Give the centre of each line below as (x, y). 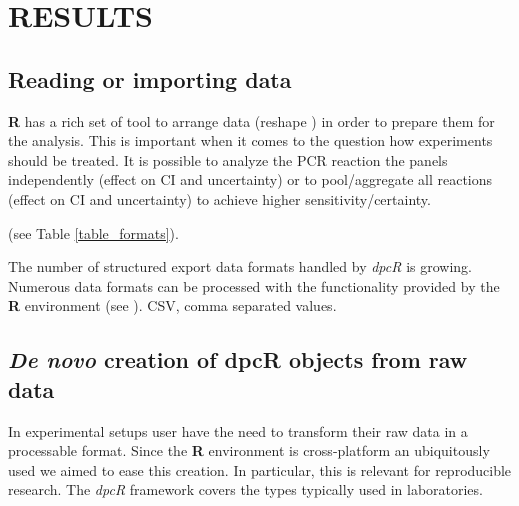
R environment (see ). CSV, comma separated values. (172, 305)
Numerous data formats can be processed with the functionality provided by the (254, 285)
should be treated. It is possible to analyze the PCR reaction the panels (228, 159)
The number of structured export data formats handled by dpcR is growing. (240, 266)
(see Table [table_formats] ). (93, 232)
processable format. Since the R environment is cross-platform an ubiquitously (249, 450)
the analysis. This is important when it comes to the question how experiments (250, 140)
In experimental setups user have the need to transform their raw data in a (238, 430)
